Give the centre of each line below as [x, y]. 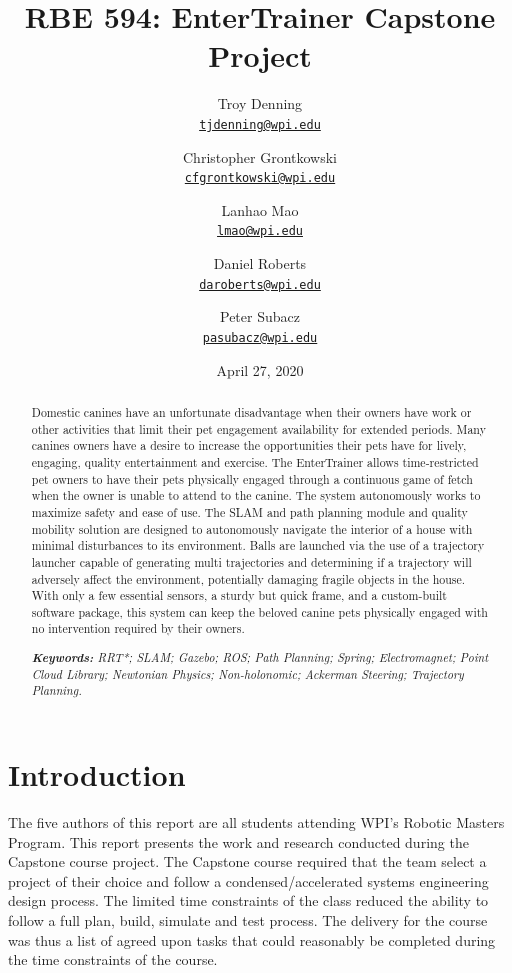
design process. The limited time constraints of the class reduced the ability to [248, 900]
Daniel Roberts [260, 263]
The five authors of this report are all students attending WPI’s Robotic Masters [256, 821]
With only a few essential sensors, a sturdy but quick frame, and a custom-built [239, 595]
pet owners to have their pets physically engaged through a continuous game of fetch [252, 478]
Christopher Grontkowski [260, 156]
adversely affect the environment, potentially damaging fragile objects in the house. [248, 578]
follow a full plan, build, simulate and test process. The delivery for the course [248, 919]
